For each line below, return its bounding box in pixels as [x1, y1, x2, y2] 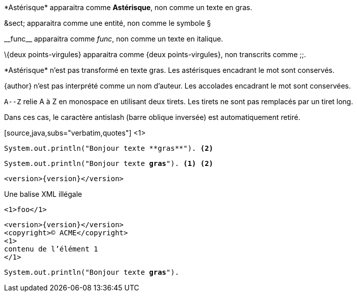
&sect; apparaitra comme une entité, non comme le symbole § [4, 19, 211, 27]
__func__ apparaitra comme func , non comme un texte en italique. [4, 34, 223, 43]
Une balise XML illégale [4, 190, 83, 198]
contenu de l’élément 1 [4, 245, 98, 253]
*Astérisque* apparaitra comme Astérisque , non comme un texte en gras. [4, 3, 252, 12]
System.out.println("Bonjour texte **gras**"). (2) [4, 144, 214, 152]
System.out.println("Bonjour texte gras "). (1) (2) [4, 159, 214, 167]
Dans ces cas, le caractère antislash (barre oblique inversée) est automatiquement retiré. [4, 113, 300, 121]
